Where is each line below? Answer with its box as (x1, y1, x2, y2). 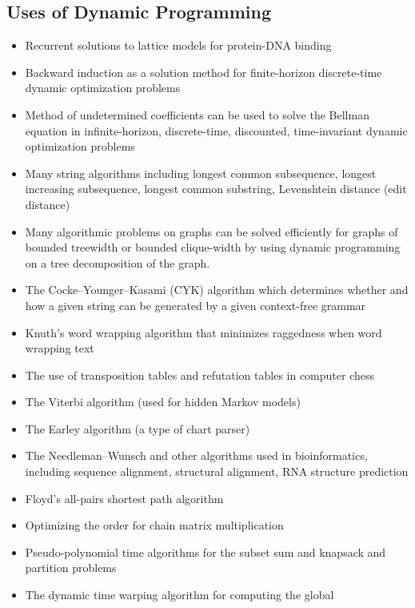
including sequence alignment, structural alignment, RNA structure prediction (25, 463, 409, 480)
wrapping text (25, 340, 94, 356)
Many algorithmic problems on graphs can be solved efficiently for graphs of (25, 223, 398, 240)
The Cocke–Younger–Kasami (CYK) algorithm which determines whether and (25, 281, 409, 298)
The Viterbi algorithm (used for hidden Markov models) (25, 393, 301, 410)
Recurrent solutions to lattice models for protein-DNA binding (25, 37, 332, 54)
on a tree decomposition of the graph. (25, 254, 210, 271)
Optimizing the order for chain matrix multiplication (25, 517, 284, 534)
